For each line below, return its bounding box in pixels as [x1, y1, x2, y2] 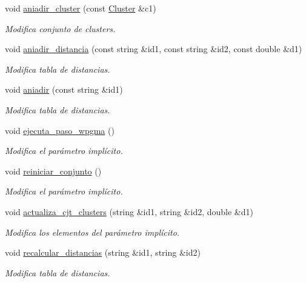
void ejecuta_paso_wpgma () [5, 124, 115, 136]
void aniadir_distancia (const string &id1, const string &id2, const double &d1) [5, 42, 302, 55]
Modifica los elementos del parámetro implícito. [5, 225, 180, 238]
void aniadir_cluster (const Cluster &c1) [5, 2, 156, 14]
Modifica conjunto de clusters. [5, 22, 116, 35]
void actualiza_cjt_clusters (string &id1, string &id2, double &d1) [5, 205, 253, 218]
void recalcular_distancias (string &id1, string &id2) [5, 246, 201, 259]
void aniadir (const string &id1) [5, 83, 123, 96]
